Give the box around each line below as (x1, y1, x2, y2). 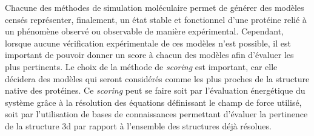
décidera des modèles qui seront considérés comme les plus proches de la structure (5, 72, 310, 85)
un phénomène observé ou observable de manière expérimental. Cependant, (5, 25, 284, 37)
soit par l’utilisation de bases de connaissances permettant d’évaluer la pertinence (5, 108, 308, 120)
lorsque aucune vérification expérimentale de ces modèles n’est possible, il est (5, 36, 291, 49)
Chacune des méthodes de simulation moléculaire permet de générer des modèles (5, 1, 304, 13)
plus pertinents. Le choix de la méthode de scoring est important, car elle (5, 60, 278, 73)
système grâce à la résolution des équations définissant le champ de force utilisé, (5, 96, 302, 108)
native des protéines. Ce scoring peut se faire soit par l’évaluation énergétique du (5, 84, 306, 97)
